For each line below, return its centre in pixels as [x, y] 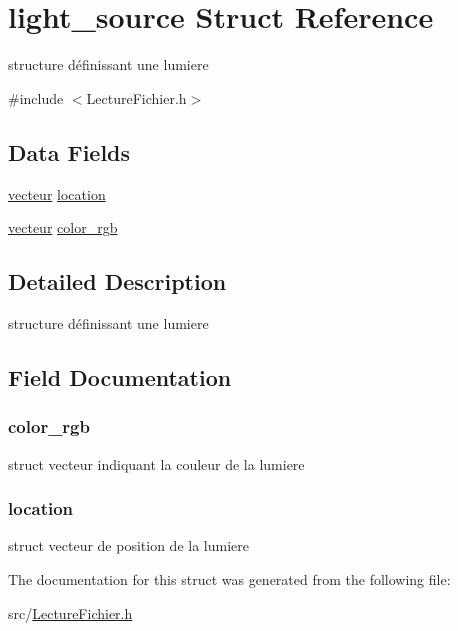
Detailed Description [117, 281]
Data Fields [69, 151]
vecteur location [57, 193]
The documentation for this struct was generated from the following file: [229, 578]
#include [36, 97]
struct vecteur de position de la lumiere [128, 545]
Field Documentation [120, 376]
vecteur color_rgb [63, 227]
